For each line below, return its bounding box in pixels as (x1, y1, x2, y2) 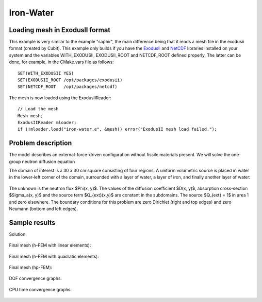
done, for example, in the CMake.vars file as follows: (9, 59, 114, 65)
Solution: (9, 231, 27, 237)
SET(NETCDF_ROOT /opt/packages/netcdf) (17, 84, 117, 89)
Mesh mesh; (17, 113, 44, 119)
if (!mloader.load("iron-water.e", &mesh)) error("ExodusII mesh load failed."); (17, 126, 217, 132)
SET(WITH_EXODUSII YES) (17, 71, 74, 76)
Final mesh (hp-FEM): (9, 265, 53, 270)
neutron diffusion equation (22, 159, 75, 164)
